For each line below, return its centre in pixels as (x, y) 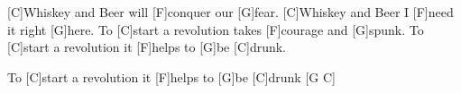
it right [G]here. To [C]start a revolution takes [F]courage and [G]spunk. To (216, 29)
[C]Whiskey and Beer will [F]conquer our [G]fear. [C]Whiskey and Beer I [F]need (230, 12)
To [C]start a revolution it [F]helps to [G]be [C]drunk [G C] (171, 76)
